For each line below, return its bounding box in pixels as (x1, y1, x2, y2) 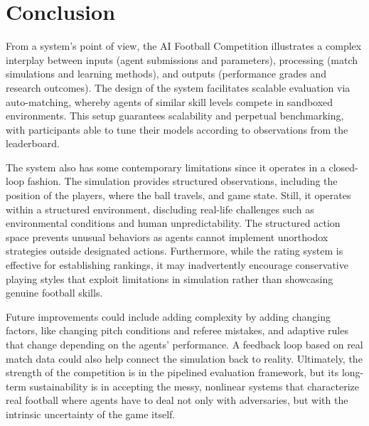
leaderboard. (6, 136, 60, 151)
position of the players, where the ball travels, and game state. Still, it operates (6, 188, 351, 203)
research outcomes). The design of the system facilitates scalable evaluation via (6, 80, 351, 95)
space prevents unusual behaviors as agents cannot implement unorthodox (6, 229, 328, 244)
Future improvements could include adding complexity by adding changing (6, 309, 331, 324)
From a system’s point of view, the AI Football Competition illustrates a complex (6, 38, 362, 53)
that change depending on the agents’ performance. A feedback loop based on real (6, 337, 363, 351)
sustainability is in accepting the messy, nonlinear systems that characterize (29, 378, 359, 393)
